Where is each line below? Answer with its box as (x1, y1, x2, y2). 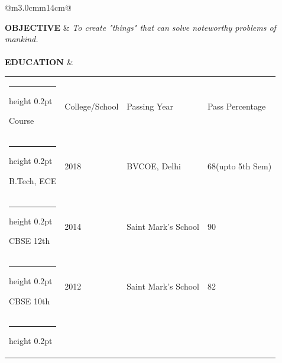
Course (9, 114, 34, 127)
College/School (64, 100, 119, 113)
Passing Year (127, 100, 173, 113)
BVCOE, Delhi (127, 160, 181, 172)
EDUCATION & (5, 56, 73, 68)
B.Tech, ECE (9, 174, 57, 187)
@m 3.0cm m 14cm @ (5, 1, 72, 13)
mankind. (5, 33, 38, 45)
